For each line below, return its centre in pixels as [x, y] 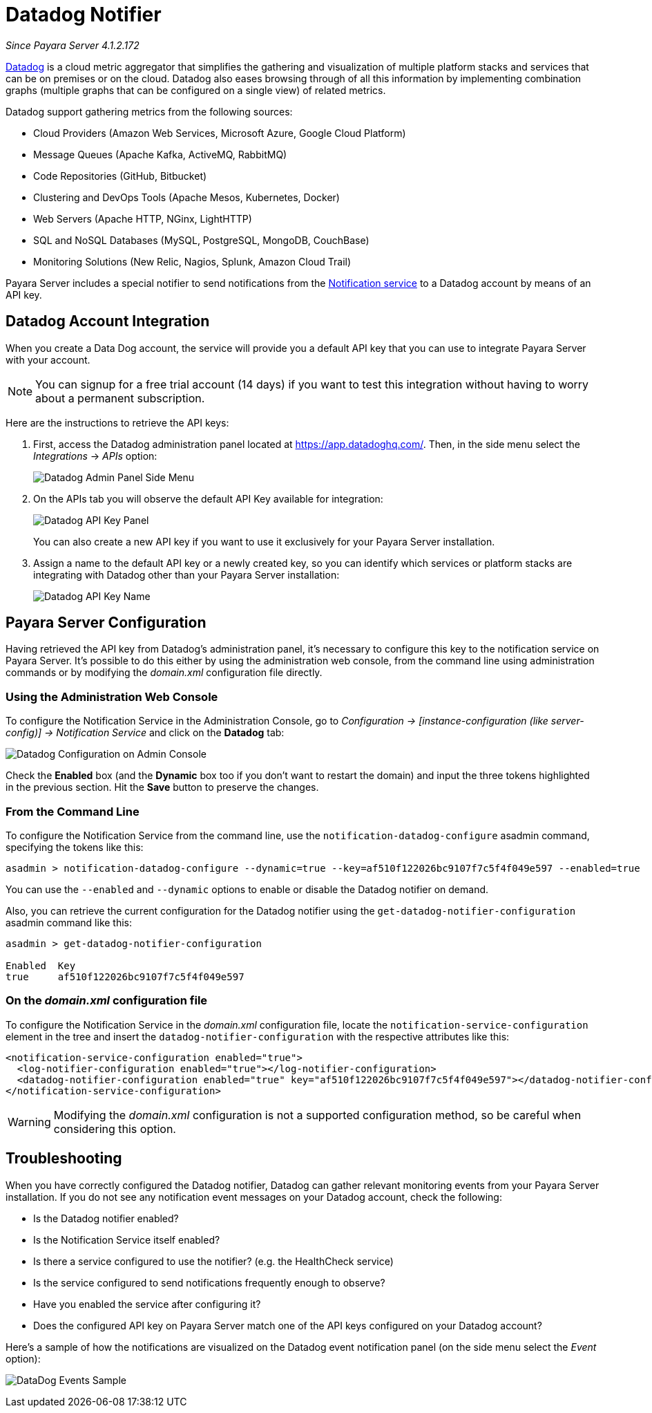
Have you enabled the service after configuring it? [147, 1304]
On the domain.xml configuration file [107, 1001]
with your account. [48, 359]
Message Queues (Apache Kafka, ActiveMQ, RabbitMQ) [160, 154]
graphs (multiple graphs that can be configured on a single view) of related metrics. [196, 90]
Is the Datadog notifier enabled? [106, 1218]
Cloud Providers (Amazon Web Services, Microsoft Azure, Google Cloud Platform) [220, 133]
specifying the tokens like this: [75, 847]
